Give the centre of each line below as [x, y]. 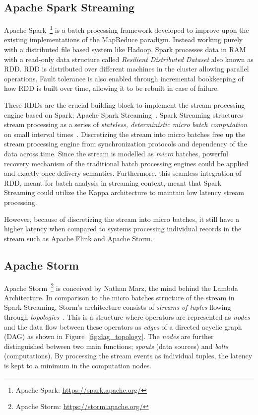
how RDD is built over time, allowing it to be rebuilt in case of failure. [112, 88]
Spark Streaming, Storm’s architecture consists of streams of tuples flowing [118, 307]
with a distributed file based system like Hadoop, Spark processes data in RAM [125, 49]
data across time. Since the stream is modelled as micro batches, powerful [116, 153]
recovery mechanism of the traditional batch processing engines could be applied [126, 163]
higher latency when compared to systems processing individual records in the [123, 229]
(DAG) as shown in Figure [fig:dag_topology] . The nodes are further [109, 336]
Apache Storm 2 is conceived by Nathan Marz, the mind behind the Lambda [121, 287]
